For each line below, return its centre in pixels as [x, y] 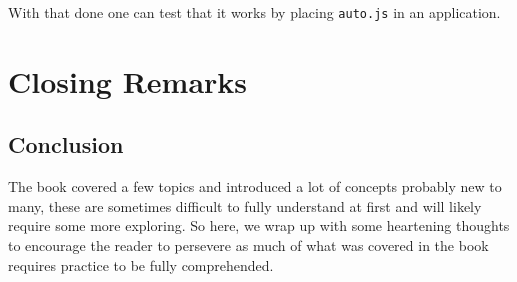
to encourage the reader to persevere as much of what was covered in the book [248, 245]
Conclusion [66, 144]
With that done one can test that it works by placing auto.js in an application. [254, 12]
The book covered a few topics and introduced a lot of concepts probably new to [255, 186]
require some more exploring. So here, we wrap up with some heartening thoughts [259, 225]
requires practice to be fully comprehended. [141, 264]
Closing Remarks [128, 80]
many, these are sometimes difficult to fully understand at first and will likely [245, 205]
